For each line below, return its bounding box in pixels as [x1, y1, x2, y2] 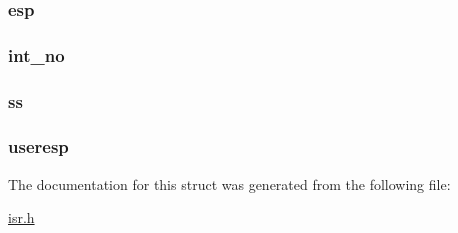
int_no [8, 42, 65, 67]
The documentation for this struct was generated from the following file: [8, 173, 451, 194]
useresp [8, 134, 69, 159]
